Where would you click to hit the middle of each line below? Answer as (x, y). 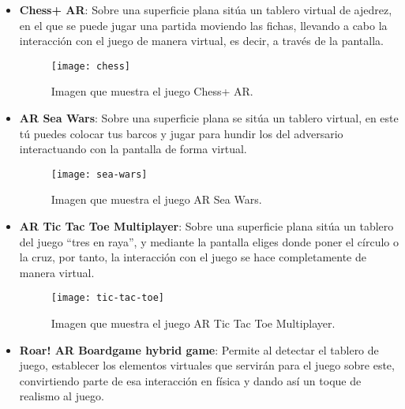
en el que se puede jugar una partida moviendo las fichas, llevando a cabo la (203, 25)
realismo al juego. (62, 396)
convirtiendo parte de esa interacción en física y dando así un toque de (190, 380)
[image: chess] (91, 66)
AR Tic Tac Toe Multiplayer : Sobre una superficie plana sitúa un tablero (206, 226)
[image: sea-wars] (99, 174)
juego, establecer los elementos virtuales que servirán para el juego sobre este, (207, 365)
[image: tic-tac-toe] (107, 298)
